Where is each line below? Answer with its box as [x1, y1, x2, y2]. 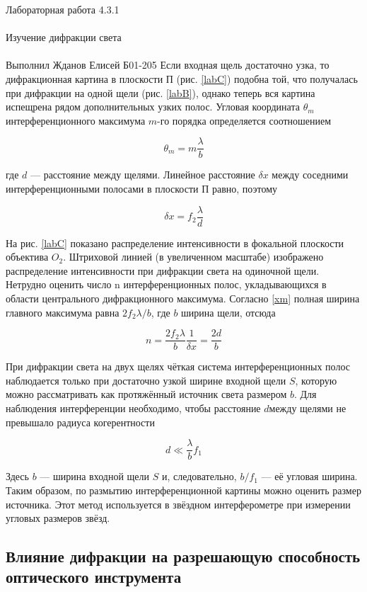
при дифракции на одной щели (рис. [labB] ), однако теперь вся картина [6, 85, 315, 100]
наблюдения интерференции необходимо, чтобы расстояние [6, 401, 261, 416]
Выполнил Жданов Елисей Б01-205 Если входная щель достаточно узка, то [6, 57, 330, 72]
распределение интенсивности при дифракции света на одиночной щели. [6, 263, 320, 278]
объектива [6, 249, 49, 264]
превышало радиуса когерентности [6, 414, 155, 429]
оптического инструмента [6, 566, 182, 588]
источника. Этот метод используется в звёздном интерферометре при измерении [6, 496, 351, 511]
